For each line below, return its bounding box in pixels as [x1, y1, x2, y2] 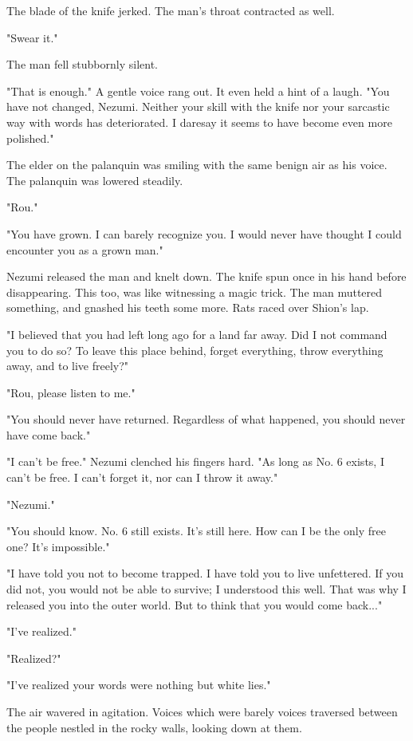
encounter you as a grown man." [6, 241, 163, 258]
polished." [6, 129, 54, 146]
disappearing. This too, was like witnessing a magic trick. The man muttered [6, 283, 383, 300]
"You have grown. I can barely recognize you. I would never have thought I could [6, 225, 402, 242]
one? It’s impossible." [6, 538, 110, 554]
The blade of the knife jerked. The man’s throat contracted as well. [6, 2, 335, 18]
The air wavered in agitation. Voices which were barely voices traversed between [6, 704, 398, 719]
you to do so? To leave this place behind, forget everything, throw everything [6, 341, 383, 358]
